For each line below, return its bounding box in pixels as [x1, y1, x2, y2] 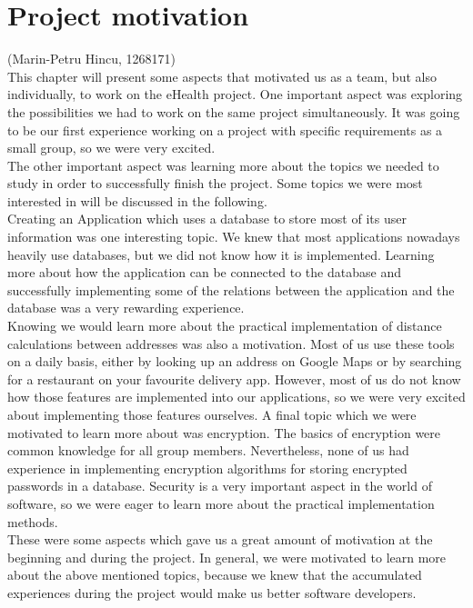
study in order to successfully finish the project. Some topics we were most [7, 174, 423, 193]
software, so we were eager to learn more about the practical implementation [7, 493, 435, 513]
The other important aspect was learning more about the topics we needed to [7, 155, 439, 174]
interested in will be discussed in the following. [7, 191, 267, 210]
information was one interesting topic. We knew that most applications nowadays [7, 227, 460, 246]
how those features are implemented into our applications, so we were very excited [7, 387, 466, 406]
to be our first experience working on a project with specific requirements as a [7, 120, 443, 139]
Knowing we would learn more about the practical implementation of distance [7, 316, 442, 335]
